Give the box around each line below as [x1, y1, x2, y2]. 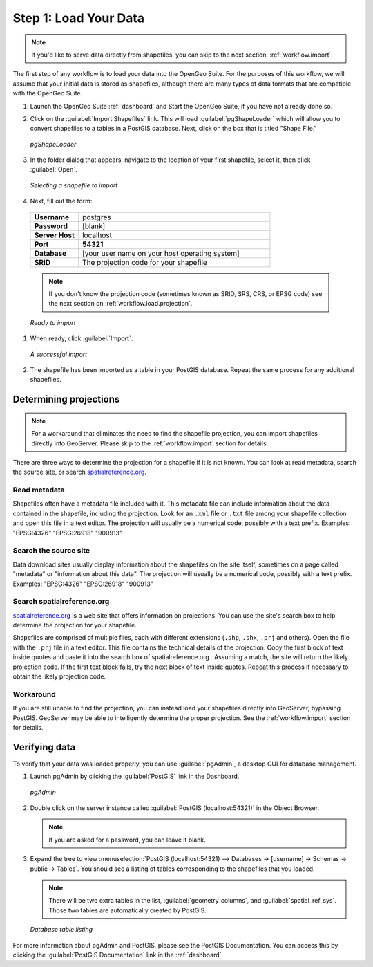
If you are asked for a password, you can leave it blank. [48, 836, 207, 844]
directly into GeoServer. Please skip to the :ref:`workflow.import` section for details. [31, 439, 269, 448]
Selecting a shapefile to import [30, 181, 118, 190]
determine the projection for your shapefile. [12, 621, 137, 629]
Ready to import [30, 318, 76, 326]
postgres [82, 212, 111, 221]
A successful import [30, 350, 88, 358]
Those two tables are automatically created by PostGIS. [48, 906, 207, 914]
